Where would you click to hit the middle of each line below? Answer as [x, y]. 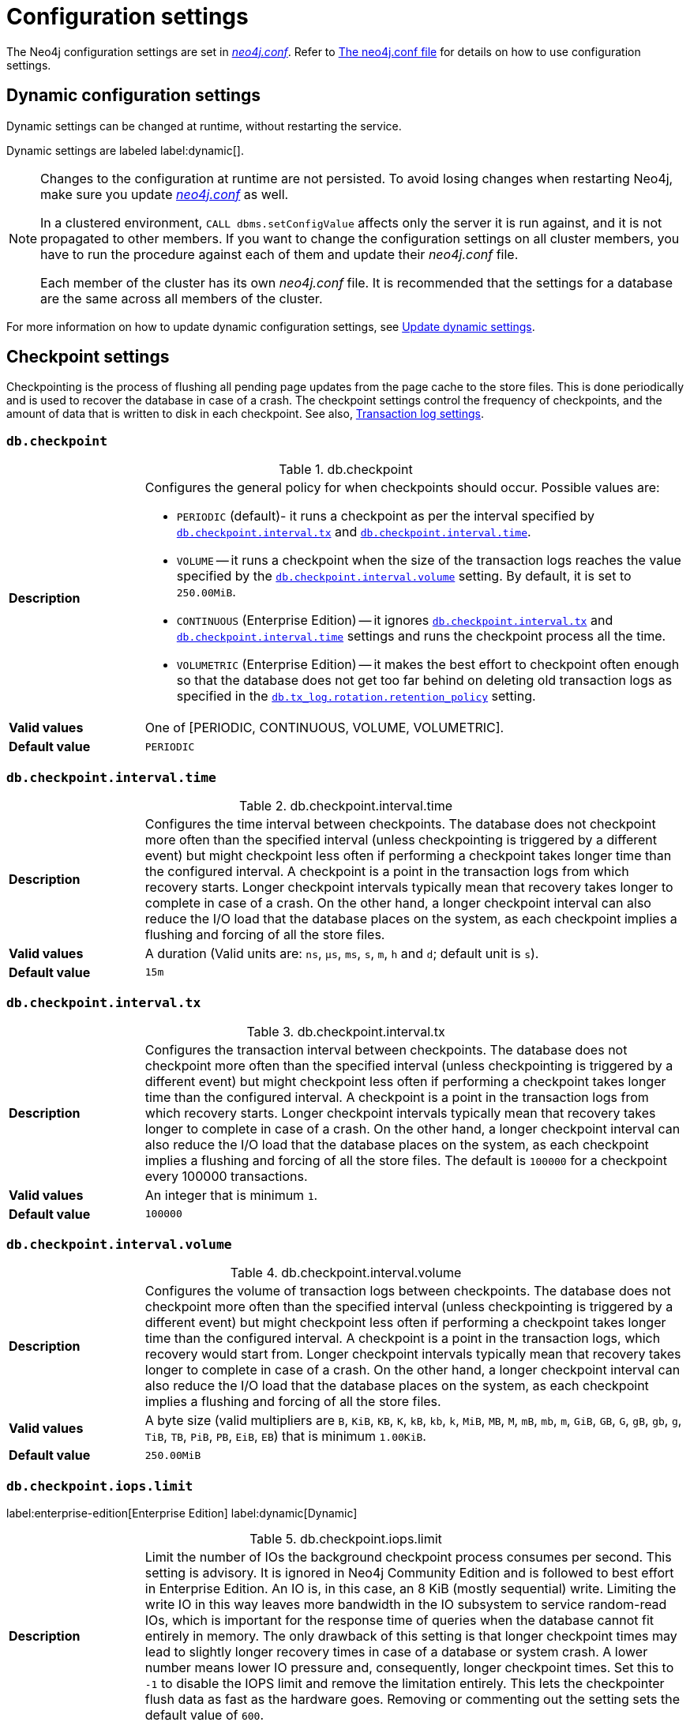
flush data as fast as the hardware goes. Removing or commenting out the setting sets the [412, 1699]
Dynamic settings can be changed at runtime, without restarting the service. [204, 126]
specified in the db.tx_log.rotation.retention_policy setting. [356, 696]
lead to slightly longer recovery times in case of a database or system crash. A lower [396, 1652]
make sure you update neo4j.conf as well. [165, 194]
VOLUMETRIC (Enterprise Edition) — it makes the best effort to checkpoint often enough [428, 665]
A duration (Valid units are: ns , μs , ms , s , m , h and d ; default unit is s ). [342, 953]
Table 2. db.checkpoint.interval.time [346, 805]
